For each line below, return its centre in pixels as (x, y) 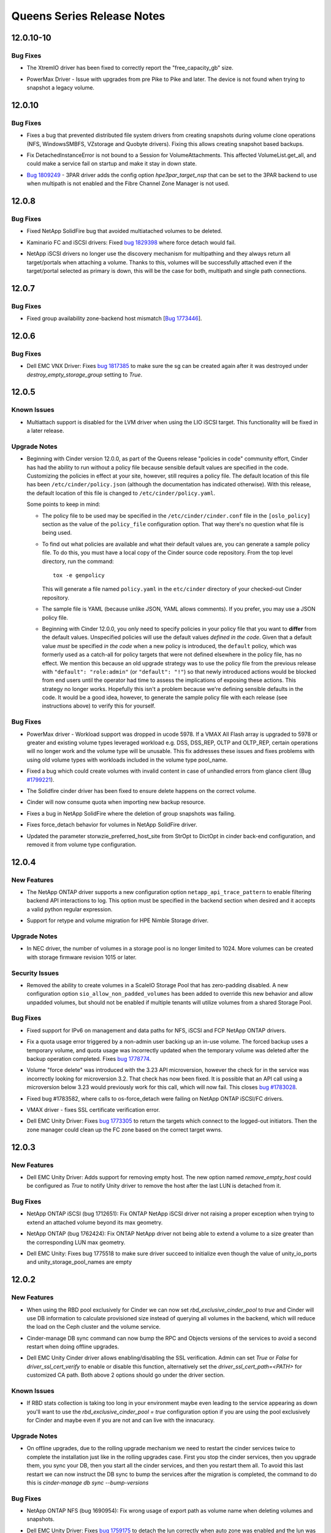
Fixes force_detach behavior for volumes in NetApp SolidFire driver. (112, 825)
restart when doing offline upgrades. (73, 1347)
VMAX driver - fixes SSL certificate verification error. (93, 1109)
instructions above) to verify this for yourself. (99, 706)
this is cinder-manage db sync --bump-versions (88, 1482)
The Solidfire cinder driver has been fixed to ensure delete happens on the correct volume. (142, 790)
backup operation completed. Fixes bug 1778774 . (89, 1059)
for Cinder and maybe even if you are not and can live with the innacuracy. (121, 1420)
